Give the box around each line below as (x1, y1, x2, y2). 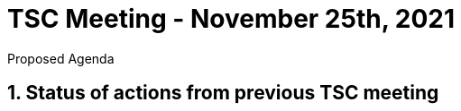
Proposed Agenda (7, 50, 115, 66)
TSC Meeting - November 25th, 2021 (7, 4, 456, 34)
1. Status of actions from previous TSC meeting (7, 81, 439, 105)
